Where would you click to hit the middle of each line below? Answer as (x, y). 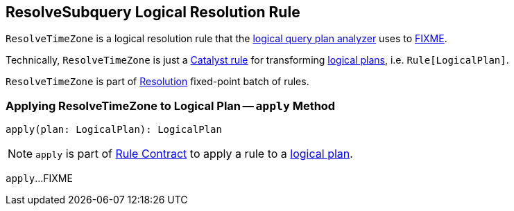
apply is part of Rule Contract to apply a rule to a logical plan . (194, 154)
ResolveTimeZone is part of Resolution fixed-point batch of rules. (157, 82)
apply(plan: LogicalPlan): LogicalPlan (114, 130)
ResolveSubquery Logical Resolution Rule (153, 12)
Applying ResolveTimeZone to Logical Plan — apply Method (171, 105)
